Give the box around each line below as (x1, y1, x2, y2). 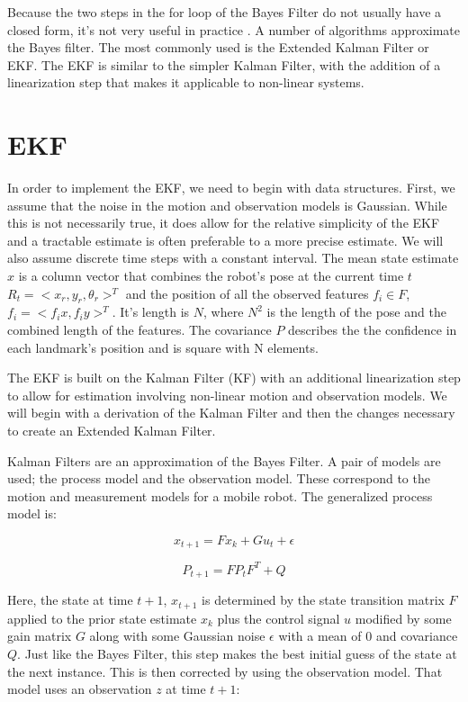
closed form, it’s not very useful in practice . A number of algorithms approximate (7, 20, 460, 39)
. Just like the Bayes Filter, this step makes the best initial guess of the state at (17, 644, 457, 663)
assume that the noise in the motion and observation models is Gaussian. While (7, 195, 447, 214)
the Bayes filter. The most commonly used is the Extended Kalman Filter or (7, 38, 429, 57)
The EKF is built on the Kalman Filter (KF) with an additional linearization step (7, 368, 461, 387)
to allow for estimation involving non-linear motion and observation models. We (7, 385, 447, 404)
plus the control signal (217, 608, 340, 627)
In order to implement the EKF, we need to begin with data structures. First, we (7, 178, 455, 197)
